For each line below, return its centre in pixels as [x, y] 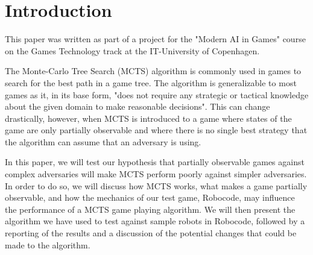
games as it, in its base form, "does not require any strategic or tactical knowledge [157, 94]
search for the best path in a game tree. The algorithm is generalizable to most [151, 82]
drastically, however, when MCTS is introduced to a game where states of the [148, 118]
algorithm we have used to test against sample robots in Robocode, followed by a [155, 221]
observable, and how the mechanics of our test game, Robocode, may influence [150, 197]
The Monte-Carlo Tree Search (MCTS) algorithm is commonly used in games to [153, 71]
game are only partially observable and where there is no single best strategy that [156, 130]
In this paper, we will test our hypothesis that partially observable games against [155, 162]
